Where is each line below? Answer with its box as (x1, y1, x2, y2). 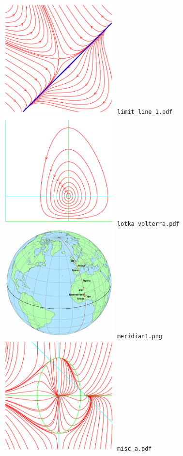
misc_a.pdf (117, 445, 152, 452)
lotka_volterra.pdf (117, 220, 180, 228)
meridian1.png (117, 333, 162, 340)
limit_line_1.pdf (117, 108, 173, 115)
